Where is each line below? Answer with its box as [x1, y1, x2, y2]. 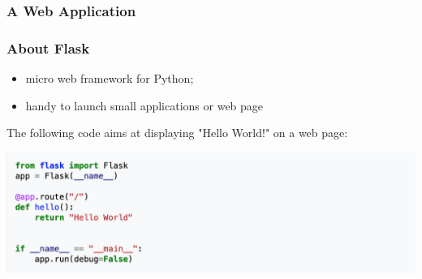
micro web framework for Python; [25, 70, 194, 87]
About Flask [6, 37, 90, 58]
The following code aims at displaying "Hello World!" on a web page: [6, 124, 348, 141]
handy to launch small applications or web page [25, 97, 264, 114]
